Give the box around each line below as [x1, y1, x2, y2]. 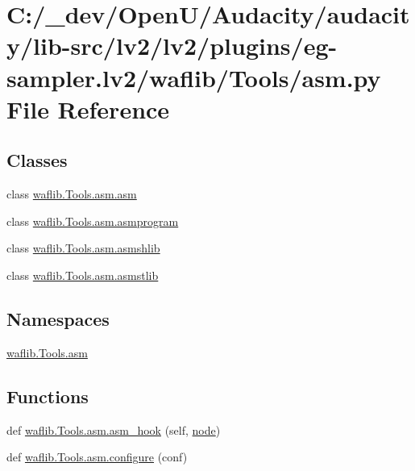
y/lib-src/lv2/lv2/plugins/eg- [6, 29, 338, 62]
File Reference [6, 92, 170, 125]
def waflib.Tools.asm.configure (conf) [6, 448, 188, 465]
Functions [6, 383, 89, 408]
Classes [6, 148, 68, 173]
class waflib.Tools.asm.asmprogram [6, 212, 179, 229]
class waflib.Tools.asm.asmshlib [6, 240, 160, 256]
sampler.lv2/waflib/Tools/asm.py [6, 60, 381, 94]
